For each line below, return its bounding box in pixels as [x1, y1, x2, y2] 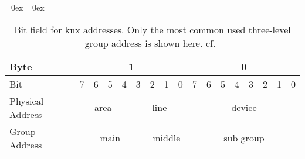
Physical [9, 94, 44, 108]
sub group [223, 131, 265, 145]
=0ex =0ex [5, 1, 45, 13]
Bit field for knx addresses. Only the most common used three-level [14, 22, 291, 36]
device [231, 101, 257, 115]
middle [152, 131, 181, 145]
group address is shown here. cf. [84, 36, 216, 50]
